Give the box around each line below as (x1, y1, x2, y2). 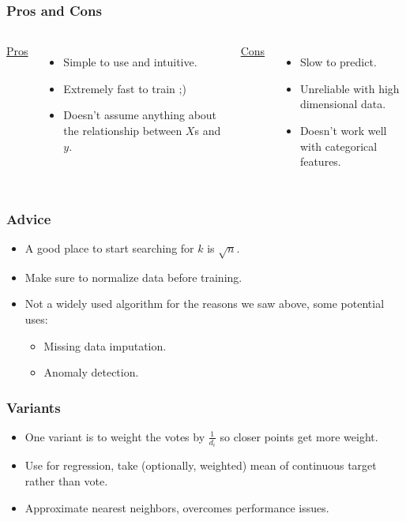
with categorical (299, 137, 378, 154)
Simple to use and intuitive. (63, 54, 197, 70)
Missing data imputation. (43, 337, 167, 354)
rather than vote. (24, 473, 108, 489)
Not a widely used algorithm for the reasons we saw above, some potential (24, 295, 385, 312)
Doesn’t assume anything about (63, 107, 217, 123)
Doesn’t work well (299, 122, 387, 138)
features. (299, 153, 341, 170)
